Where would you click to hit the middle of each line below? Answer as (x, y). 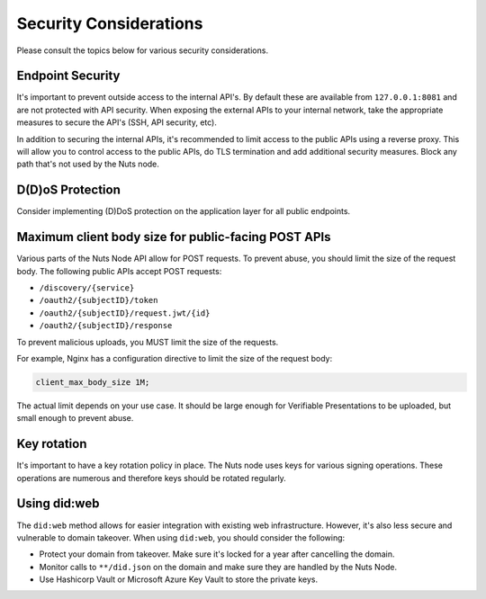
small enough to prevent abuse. (75, 418)
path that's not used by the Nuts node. (88, 164)
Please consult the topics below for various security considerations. (143, 50)
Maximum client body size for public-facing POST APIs (174, 237)
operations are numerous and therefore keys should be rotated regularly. (152, 478)
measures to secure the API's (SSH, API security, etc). (117, 122)
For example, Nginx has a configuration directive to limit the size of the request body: (175, 358)
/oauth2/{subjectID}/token (99, 300)
